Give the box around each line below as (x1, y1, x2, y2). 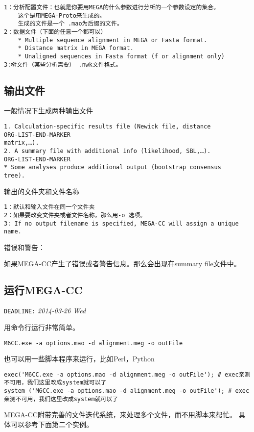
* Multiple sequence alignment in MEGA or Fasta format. (18, 36, 208, 44)
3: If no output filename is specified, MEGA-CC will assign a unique (4, 220, 239, 227)
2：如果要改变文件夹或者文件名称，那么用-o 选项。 (4, 211, 146, 219)
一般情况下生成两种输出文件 (4, 105, 93, 116)
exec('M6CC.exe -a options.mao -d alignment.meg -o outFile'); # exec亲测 (4, 371, 251, 378)
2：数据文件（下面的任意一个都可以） (4, 28, 107, 35)
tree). (4, 172, 25, 179)
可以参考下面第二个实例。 (10, 419, 93, 429)
